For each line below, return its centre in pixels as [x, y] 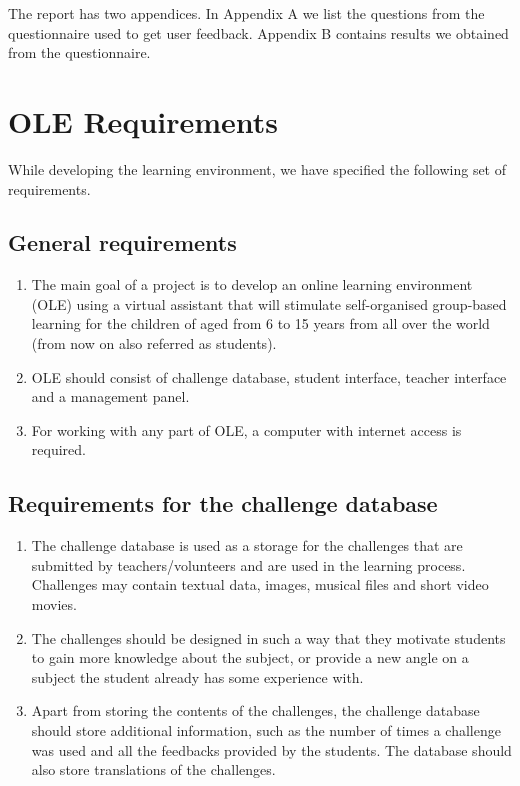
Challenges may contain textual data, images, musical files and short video [260, 584]
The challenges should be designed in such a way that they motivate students [268, 637]
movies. [54, 604]
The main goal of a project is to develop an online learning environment [252, 284]
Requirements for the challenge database [223, 503]
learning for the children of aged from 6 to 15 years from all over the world [260, 323]
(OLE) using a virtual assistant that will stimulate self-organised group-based [269, 303]
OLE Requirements [143, 120]
